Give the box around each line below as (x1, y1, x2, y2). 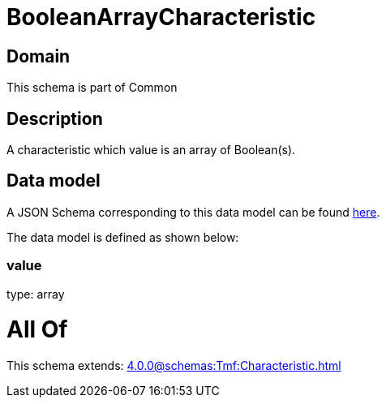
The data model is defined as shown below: (6, 230, 239, 244)
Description (6, 108, 103, 129)
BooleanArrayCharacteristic (6, 3, 316, 31)
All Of (6, 316, 68, 344)
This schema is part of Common (6, 80, 178, 95)
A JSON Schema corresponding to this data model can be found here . (6, 204, 380, 219)
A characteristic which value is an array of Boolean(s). (6, 143, 296, 157)
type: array (6, 286, 65, 301)
